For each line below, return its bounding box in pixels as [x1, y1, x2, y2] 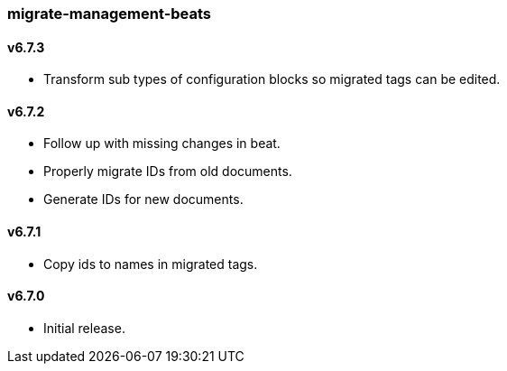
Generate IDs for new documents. [43, 191, 244, 208]
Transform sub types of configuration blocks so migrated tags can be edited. [43, 71, 501, 88]
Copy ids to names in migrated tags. [43, 255, 258, 272]
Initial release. [43, 320, 125, 336]
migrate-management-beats [7, 5, 212, 23]
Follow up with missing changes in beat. [43, 135, 281, 152]
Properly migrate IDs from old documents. [43, 163, 292, 180]
